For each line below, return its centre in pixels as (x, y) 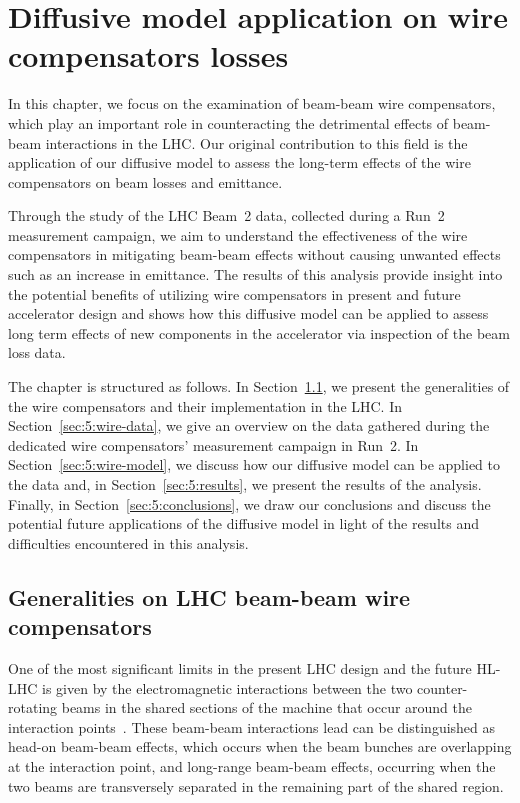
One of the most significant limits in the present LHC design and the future (240, 667)
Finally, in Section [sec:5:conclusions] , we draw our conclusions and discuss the (249, 503)
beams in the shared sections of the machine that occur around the (267, 707)
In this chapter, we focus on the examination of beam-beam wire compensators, (252, 103)
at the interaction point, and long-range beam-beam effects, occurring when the (252, 765)
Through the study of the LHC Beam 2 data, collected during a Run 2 (226, 215)
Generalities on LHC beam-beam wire (209, 596)
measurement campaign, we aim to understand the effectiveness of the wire (238, 234)
